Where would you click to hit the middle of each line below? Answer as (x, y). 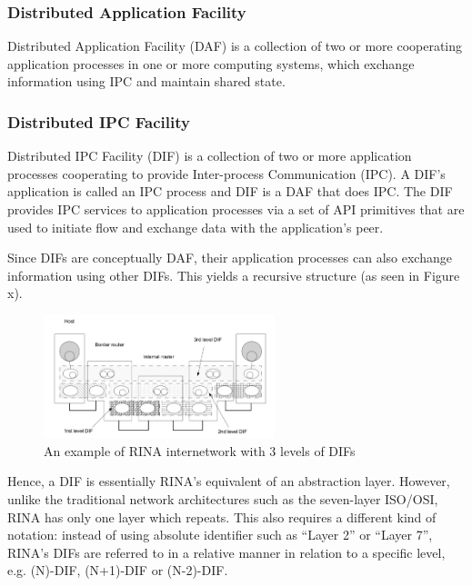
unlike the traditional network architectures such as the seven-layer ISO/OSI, (223, 499)
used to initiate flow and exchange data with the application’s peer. (196, 227)
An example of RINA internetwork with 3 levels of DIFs (200, 450)
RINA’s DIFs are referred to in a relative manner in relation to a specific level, (226, 552)
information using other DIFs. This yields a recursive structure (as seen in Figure (234, 275)
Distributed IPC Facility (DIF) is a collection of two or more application (210, 156)
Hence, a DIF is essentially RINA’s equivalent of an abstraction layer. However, (229, 481)
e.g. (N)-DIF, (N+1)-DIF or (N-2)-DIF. (118, 570)
